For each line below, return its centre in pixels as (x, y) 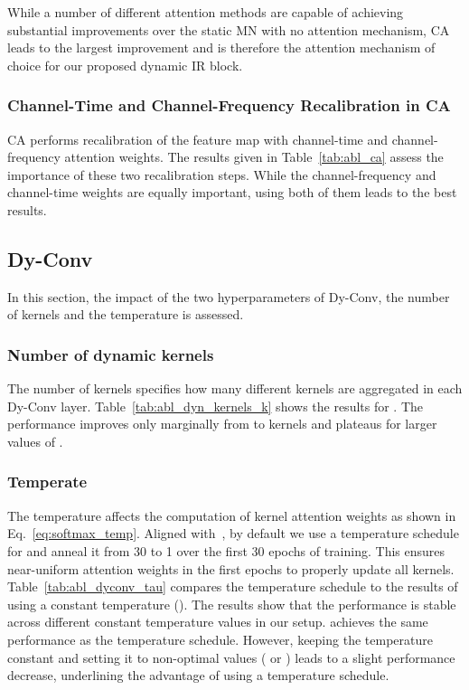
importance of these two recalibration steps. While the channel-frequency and (222, 174)
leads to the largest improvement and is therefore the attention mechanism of (221, 47)
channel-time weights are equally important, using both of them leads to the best (232, 192)
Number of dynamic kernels (111, 354)
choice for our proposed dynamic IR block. (125, 65)
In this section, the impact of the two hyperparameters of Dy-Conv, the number (229, 296)
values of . (35, 441)
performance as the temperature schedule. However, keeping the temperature (220, 639)
